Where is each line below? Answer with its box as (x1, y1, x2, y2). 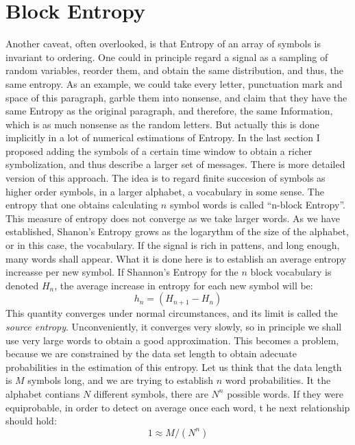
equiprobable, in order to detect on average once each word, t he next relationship (5, 400, 350, 414)
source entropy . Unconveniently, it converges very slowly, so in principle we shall (5, 320, 342, 333)
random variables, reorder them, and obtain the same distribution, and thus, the (5, 63, 343, 77)
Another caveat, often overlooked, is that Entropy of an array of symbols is (5, 36, 321, 51)
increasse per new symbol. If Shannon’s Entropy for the (5, 265, 238, 279)
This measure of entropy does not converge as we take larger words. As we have (5, 211, 340, 225)
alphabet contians (5, 386, 80, 400)
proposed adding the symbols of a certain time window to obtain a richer (5, 143, 313, 158)
